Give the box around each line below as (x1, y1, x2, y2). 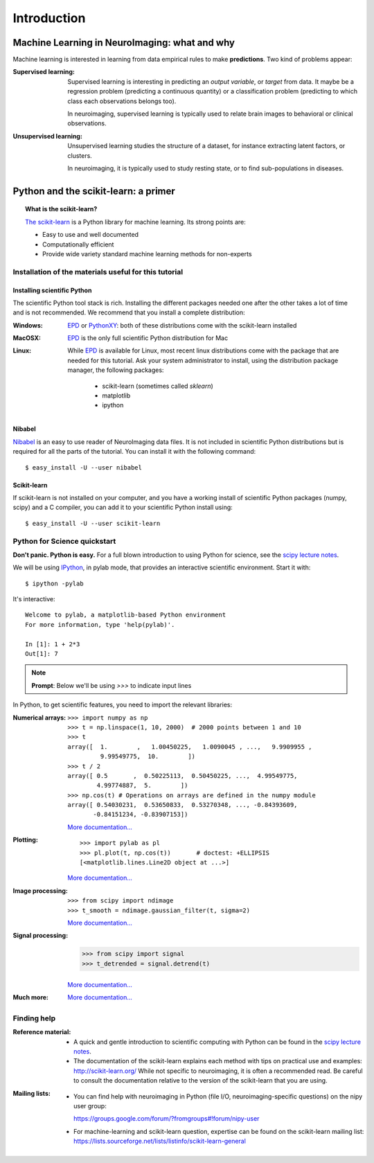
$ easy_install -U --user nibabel (25, 463, 142, 471)
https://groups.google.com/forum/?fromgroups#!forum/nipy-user (73, 1115, 260, 1123)
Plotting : (12, 835, 38, 844)
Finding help (12, 1013, 56, 1023)
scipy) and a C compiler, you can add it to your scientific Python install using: (12, 503, 233, 512)
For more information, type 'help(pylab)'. (25, 621, 175, 628)
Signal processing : (12, 932, 69, 940)
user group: (73, 1102, 107, 1110)
